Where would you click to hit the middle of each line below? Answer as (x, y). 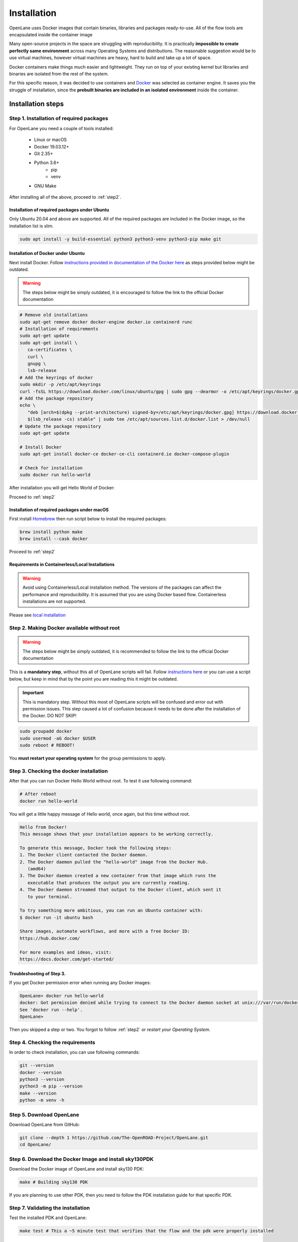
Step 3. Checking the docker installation (59, 771)
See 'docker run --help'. (51, 1009)
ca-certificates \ (50, 350)
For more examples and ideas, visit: (66, 952)
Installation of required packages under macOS (59, 510)
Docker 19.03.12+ (52, 147)
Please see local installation (37, 615)
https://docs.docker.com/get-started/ (67, 959)
